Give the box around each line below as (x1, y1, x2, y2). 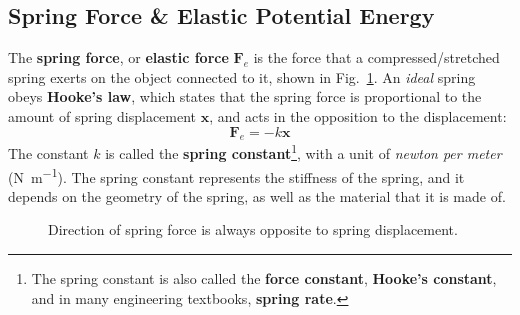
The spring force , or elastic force (8, 47, 229, 68)
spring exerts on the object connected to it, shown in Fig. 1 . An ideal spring (8, 66, 476, 87)
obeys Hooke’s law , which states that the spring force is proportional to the (8, 86, 482, 107)
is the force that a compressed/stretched (253, 47, 500, 68)
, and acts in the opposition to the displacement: (209, 105, 507, 126)
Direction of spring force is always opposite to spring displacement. (48, 219, 458, 240)
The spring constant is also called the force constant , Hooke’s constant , (31, 268, 497, 289)
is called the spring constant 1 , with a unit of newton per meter (105, 140, 502, 164)
